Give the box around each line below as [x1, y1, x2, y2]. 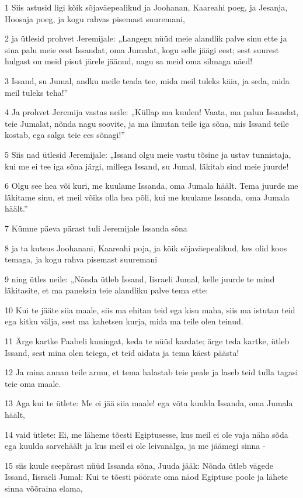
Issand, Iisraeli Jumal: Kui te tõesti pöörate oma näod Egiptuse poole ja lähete [5, 471, 288, 483]
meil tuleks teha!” [5, 86, 68, 98]
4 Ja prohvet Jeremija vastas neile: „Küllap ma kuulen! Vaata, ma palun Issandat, [5, 106, 299, 118]
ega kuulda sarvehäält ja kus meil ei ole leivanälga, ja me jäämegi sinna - [5, 440, 266, 452]
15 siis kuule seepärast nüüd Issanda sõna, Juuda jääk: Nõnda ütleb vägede [5, 459, 274, 471]
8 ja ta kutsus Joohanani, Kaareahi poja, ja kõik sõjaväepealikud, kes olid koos [5, 241, 287, 254]
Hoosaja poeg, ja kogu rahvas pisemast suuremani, [5, 12, 185, 25]
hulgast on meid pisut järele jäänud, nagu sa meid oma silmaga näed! [5, 55, 253, 67]
